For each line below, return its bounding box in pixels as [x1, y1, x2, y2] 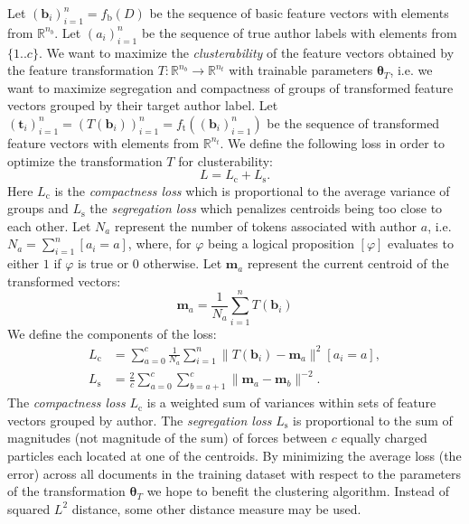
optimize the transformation [7, 151, 163, 170]
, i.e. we [389, 61, 433, 80]
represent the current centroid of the [247, 254, 449, 273]
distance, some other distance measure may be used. [71, 499, 361, 518]
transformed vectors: [7, 271, 121, 290]
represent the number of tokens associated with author [114, 216, 417, 235]
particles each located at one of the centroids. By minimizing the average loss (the [7, 445, 462, 464]
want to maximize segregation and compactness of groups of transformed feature [7, 78, 454, 97]
